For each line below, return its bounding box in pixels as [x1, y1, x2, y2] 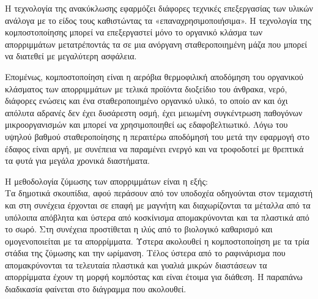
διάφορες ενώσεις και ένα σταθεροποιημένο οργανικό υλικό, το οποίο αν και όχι [5, 94, 288, 107]
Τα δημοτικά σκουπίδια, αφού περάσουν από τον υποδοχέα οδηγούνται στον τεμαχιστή [5, 186, 313, 199]
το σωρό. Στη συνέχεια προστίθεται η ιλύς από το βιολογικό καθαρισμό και [5, 223, 273, 235]
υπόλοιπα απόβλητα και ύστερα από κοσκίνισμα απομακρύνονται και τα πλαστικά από [5, 210, 309, 223]
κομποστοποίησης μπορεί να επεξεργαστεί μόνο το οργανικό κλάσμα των [5, 26, 263, 39]
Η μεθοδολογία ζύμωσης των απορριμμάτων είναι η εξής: [5, 174, 208, 187]
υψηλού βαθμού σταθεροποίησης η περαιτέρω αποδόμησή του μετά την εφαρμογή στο [5, 130, 310, 142]
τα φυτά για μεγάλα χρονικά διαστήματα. [5, 154, 150, 167]
